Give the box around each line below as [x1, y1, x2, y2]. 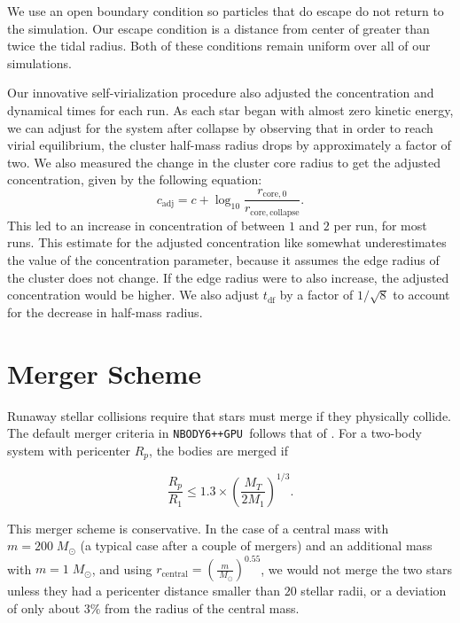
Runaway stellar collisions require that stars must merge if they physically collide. [7, 406, 452, 424]
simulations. [7, 53, 72, 72]
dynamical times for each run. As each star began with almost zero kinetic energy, [7, 100, 454, 119]
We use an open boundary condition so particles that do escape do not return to [7, 2, 444, 19]
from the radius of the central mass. [105, 599, 300, 618]
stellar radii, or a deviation [300, 581, 447, 600]
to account [393, 285, 450, 304]
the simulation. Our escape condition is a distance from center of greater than [7, 19, 430, 37]
